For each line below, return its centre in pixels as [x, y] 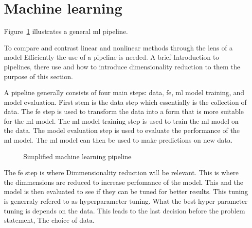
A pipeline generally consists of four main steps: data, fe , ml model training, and [124, 92]
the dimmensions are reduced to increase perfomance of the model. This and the [124, 182]
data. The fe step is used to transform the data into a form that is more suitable [124, 111]
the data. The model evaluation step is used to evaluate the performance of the [122, 130]
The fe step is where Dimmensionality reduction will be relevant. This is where [121, 172]
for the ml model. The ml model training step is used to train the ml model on [121, 121]
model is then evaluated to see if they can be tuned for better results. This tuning [126, 191]
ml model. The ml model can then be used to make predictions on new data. [118, 140]
